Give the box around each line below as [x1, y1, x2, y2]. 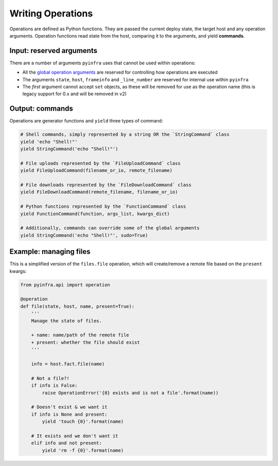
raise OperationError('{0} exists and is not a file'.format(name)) [42, 390, 219, 396]
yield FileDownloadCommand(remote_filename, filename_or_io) [20, 189, 178, 195]
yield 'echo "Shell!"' [20, 139, 78, 145]
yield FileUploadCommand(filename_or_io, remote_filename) [20, 168, 172, 173]
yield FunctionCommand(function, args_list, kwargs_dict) [20, 211, 170, 217]
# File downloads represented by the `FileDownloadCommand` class [20, 182, 192, 188]
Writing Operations [9, 8, 93, 19]
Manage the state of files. [31, 318, 102, 324]
